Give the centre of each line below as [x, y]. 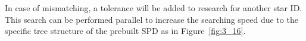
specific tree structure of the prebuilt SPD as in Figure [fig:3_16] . [125, 31]
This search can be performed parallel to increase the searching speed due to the [152, 19]
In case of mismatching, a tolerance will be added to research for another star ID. [154, 8]
